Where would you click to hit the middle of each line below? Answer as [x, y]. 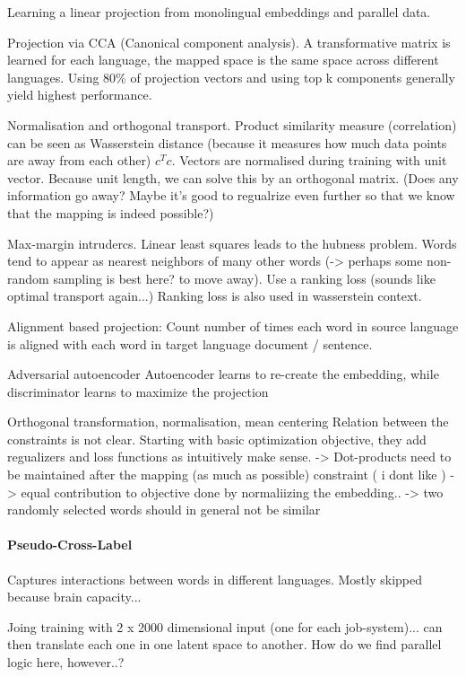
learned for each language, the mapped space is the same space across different [223, 60]
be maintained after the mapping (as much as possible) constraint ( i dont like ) [227, 475]
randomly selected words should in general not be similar [164, 510]
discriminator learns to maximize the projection [138, 391]
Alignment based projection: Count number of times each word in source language [233, 325]
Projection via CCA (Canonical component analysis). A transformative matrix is [229, 42]
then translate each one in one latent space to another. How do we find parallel [224, 644]
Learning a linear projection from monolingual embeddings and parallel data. [219, 12]
